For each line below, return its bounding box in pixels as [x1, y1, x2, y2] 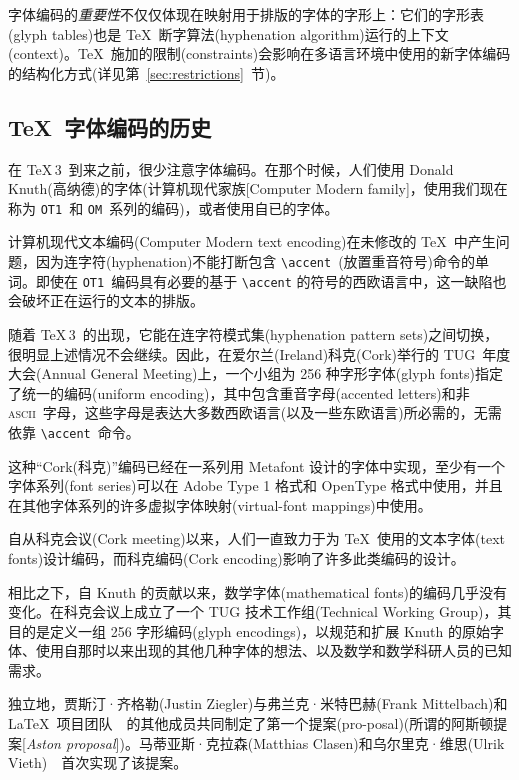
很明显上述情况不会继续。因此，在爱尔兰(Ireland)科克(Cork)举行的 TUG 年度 [8, 343, 511, 364]
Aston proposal [25, 732, 116, 753]
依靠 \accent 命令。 [8, 421, 140, 442]
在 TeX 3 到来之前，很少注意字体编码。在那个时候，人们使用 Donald [8, 158, 454, 179]
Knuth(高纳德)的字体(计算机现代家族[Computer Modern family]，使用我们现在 [8, 178, 508, 199]
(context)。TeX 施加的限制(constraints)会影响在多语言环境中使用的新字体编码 [8, 43, 511, 64]
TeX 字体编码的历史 [8, 111, 212, 142]
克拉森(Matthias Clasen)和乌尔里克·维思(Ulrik [205, 732, 505, 753]
